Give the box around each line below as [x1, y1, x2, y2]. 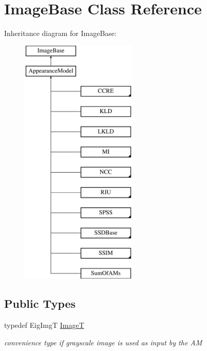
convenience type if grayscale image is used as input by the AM [4, 337, 202, 347]
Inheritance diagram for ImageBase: [4, 28, 117, 39]
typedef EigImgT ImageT [4, 320, 84, 330]
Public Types [4, 295, 76, 311]
